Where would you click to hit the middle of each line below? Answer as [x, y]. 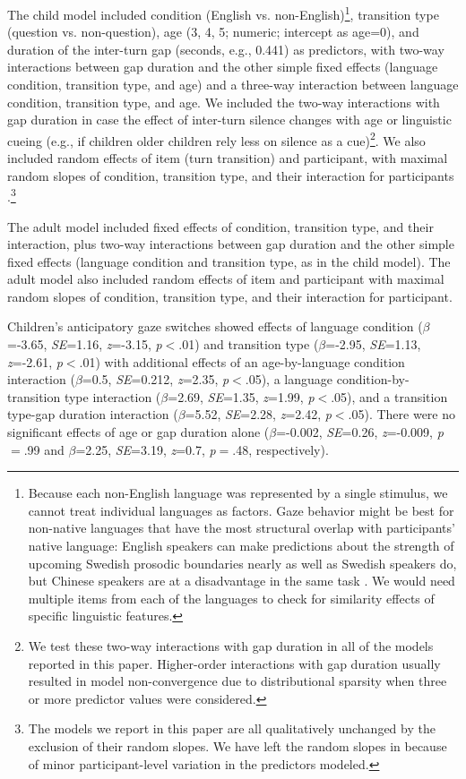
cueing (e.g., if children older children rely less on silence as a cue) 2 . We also [216, 139]
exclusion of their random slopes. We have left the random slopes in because [237, 745]
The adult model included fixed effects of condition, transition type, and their [220, 226]
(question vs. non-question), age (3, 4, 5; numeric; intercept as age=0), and [213, 32]
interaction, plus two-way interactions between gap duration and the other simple [231, 244]
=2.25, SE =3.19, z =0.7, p [146, 449]
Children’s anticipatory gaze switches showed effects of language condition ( [215, 326]
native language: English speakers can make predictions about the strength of [241, 545]
